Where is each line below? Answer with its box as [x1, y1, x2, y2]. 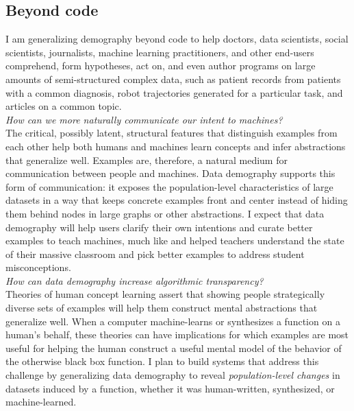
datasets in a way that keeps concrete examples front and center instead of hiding [5, 193, 348, 207]
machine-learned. [5, 395, 77, 409]
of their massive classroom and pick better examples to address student [5, 246, 305, 261]
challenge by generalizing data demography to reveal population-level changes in [5, 368, 340, 382]
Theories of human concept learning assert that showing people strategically [5, 287, 325, 301]
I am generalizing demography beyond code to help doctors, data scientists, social [5, 32, 349, 46]
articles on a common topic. [5, 99, 122, 113]
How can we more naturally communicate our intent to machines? [5, 112, 283, 126]
